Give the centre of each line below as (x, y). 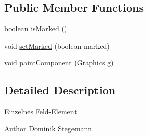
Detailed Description (60, 90)
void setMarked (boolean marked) (57, 45)
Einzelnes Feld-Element (41, 111)
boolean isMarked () (36, 29)
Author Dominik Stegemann (48, 128)
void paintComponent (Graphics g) (59, 63)
